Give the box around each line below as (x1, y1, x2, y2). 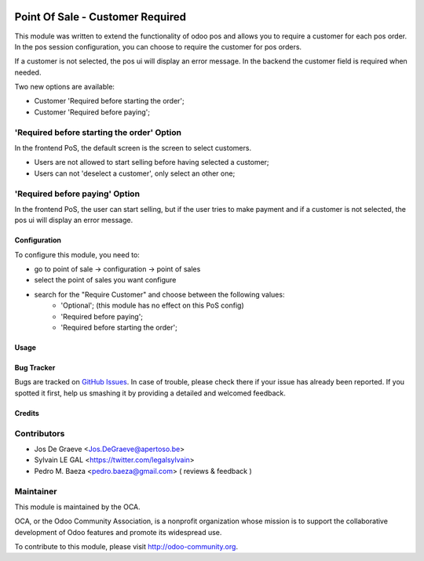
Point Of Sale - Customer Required (14, 10, 186, 24)
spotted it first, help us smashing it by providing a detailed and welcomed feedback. (14, 388, 286, 398)
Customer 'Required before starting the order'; (34, 97, 185, 106)
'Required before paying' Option (14, 188, 141, 199)
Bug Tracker (14, 363, 56, 373)
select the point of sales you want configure (34, 275, 177, 285)
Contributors (14, 428, 65, 439)
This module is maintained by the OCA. (14, 502, 141, 512)
